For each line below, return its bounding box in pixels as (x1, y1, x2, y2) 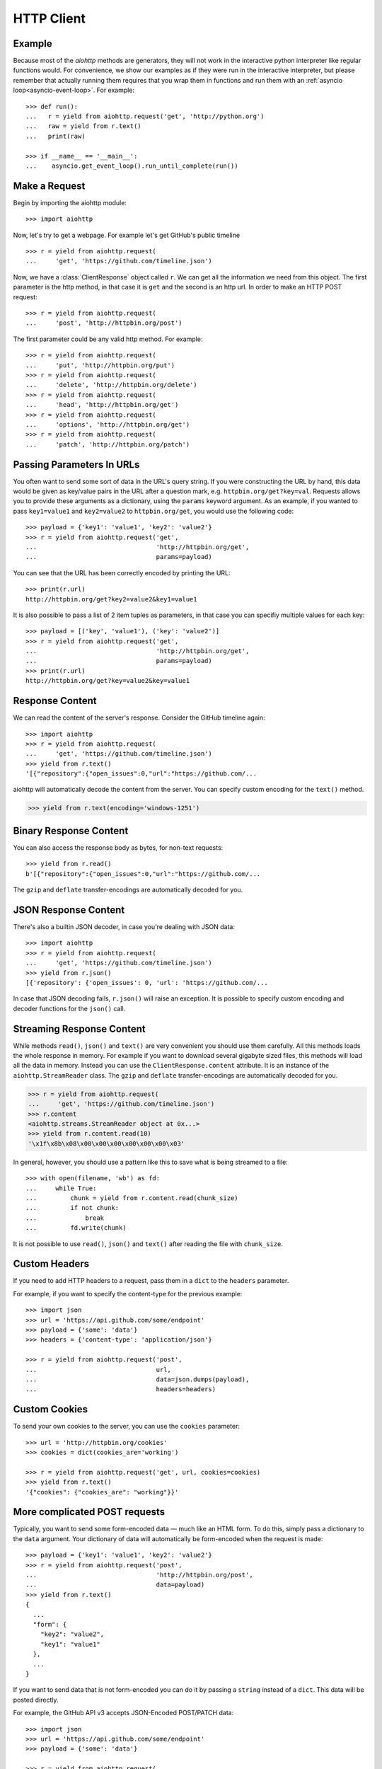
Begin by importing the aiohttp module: (13, 198, 127, 207)
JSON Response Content (13, 904, 125, 916)
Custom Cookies (13, 1403, 88, 1415)
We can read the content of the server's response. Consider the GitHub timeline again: (13, 713, 265, 722)
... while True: (25, 1184, 97, 1192)
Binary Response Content (13, 824, 129, 836)
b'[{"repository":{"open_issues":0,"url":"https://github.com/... (25, 870, 261, 877)
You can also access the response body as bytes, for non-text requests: (13, 843, 224, 852)
